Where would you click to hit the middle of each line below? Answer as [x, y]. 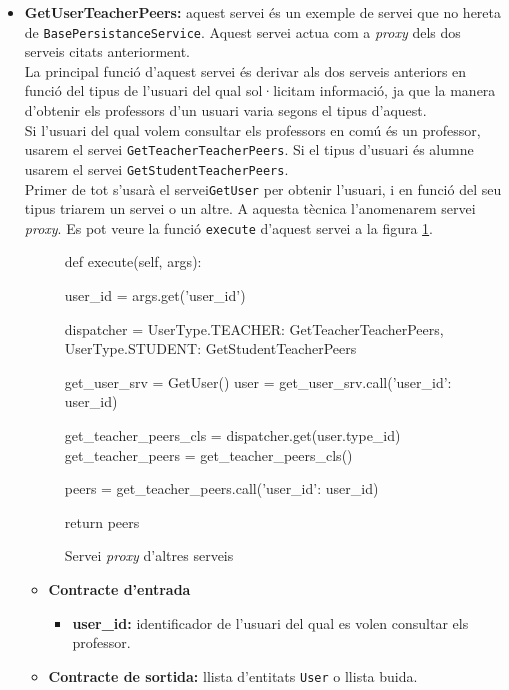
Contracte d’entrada [119, 588]
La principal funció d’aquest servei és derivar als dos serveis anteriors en [245, 70]
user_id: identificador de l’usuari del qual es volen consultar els [270, 622]
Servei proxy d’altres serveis [149, 555]
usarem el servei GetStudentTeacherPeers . [156, 168]
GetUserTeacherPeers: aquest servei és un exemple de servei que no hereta [262, 12]
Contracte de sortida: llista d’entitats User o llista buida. [233, 675]
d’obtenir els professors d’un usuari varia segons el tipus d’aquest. [225, 110]
